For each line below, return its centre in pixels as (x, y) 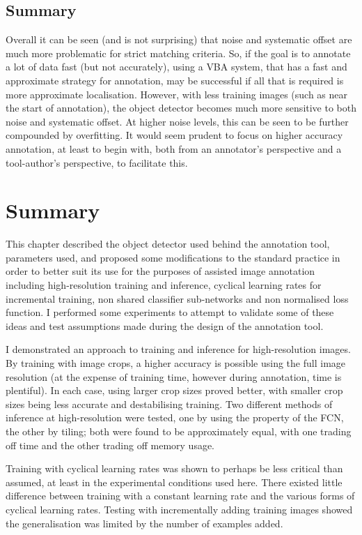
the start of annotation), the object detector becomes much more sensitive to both (181, 108)
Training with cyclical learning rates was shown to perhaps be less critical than (174, 468)
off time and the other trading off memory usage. (110, 445)
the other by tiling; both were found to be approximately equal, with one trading (179, 431)
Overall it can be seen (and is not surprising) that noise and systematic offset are (179, 39)
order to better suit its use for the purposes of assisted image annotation (160, 271)
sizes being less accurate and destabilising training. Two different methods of (169, 404)
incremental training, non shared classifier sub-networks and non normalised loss (177, 298)
